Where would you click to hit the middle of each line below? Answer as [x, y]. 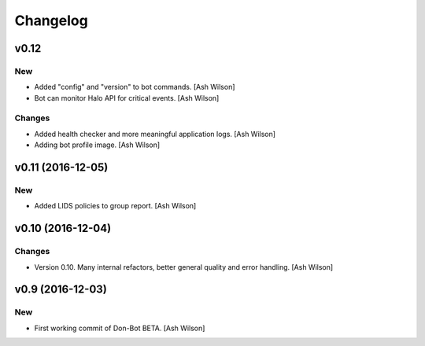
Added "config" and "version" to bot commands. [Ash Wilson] [135, 87]
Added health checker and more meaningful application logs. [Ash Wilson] [155, 134]
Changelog [51, 20]
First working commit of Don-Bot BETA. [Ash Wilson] [120, 328]
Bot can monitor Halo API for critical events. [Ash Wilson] [127, 98]
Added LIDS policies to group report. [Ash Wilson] [115, 206]
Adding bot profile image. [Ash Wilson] [97, 145]
